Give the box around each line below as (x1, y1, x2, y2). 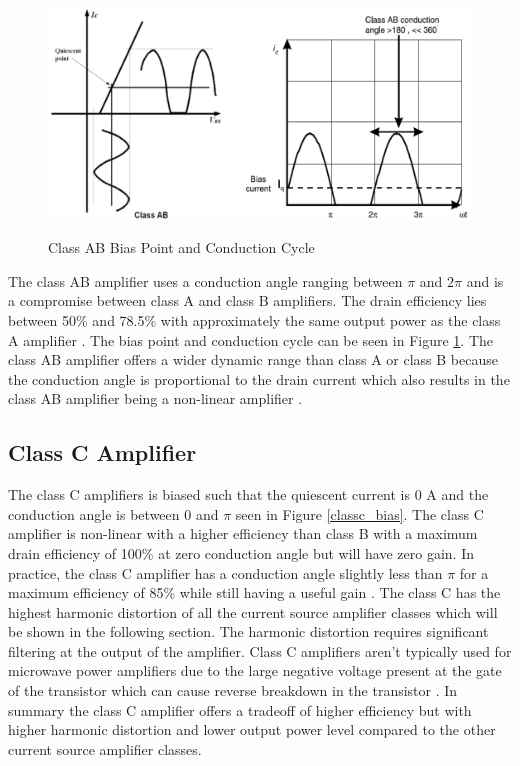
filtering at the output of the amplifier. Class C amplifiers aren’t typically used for (8, 640, 512, 661)
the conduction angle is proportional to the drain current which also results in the (8, 368, 510, 389)
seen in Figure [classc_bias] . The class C (235, 503, 484, 524)
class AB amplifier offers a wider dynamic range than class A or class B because (8, 349, 498, 370)
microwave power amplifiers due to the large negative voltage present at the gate (8, 660, 502, 681)
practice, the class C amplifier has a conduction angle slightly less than (8, 562, 443, 583)
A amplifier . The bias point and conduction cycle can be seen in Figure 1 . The (8, 329, 493, 350)
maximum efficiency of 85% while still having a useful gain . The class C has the (8, 582, 501, 603)
